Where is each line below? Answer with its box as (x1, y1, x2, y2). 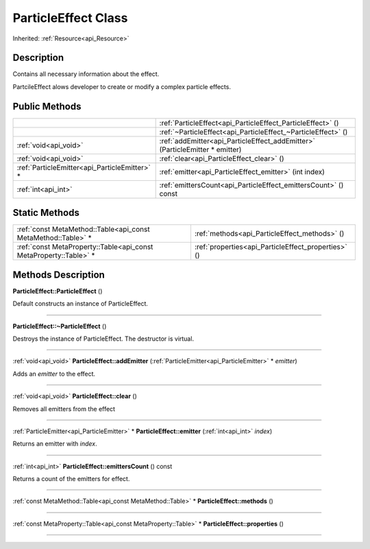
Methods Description (12, 269, 106, 280)
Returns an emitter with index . (12, 439, 97, 448)
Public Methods (12, 100, 82, 112)
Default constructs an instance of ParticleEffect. (12, 300, 149, 308)
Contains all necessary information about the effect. (12, 70, 160, 78)
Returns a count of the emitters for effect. (12, 475, 130, 483)
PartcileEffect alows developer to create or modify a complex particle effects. (12, 82, 231, 90)
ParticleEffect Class (12, 10, 128, 25)
